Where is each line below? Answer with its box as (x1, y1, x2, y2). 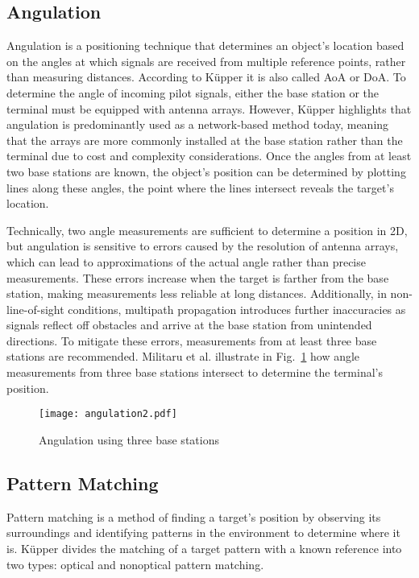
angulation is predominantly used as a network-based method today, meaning (6, 116, 389, 133)
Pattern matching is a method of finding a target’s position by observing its (6, 508, 381, 525)
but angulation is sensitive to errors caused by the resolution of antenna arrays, (6, 237, 399, 254)
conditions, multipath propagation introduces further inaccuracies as (68, 300, 406, 317)
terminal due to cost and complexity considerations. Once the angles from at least (6, 147, 412, 164)
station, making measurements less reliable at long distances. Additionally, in (6, 285, 387, 302)
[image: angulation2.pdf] (39, 408, 177, 420)
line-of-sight (6, 300, 64, 317)
